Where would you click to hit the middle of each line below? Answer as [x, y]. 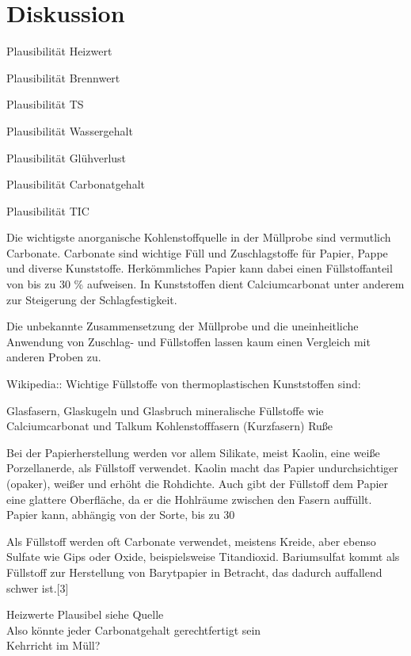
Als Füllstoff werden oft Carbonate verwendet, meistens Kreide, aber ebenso [191, 541]
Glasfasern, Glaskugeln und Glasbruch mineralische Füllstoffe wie [165, 410]
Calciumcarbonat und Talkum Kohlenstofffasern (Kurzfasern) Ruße [170, 426]
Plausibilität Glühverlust [67, 157]
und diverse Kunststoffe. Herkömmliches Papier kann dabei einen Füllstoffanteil [200, 268]
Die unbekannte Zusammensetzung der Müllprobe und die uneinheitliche [183, 326]
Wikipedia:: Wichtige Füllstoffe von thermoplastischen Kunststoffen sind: [184, 384]
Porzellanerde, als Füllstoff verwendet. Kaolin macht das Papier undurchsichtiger [202, 468]
